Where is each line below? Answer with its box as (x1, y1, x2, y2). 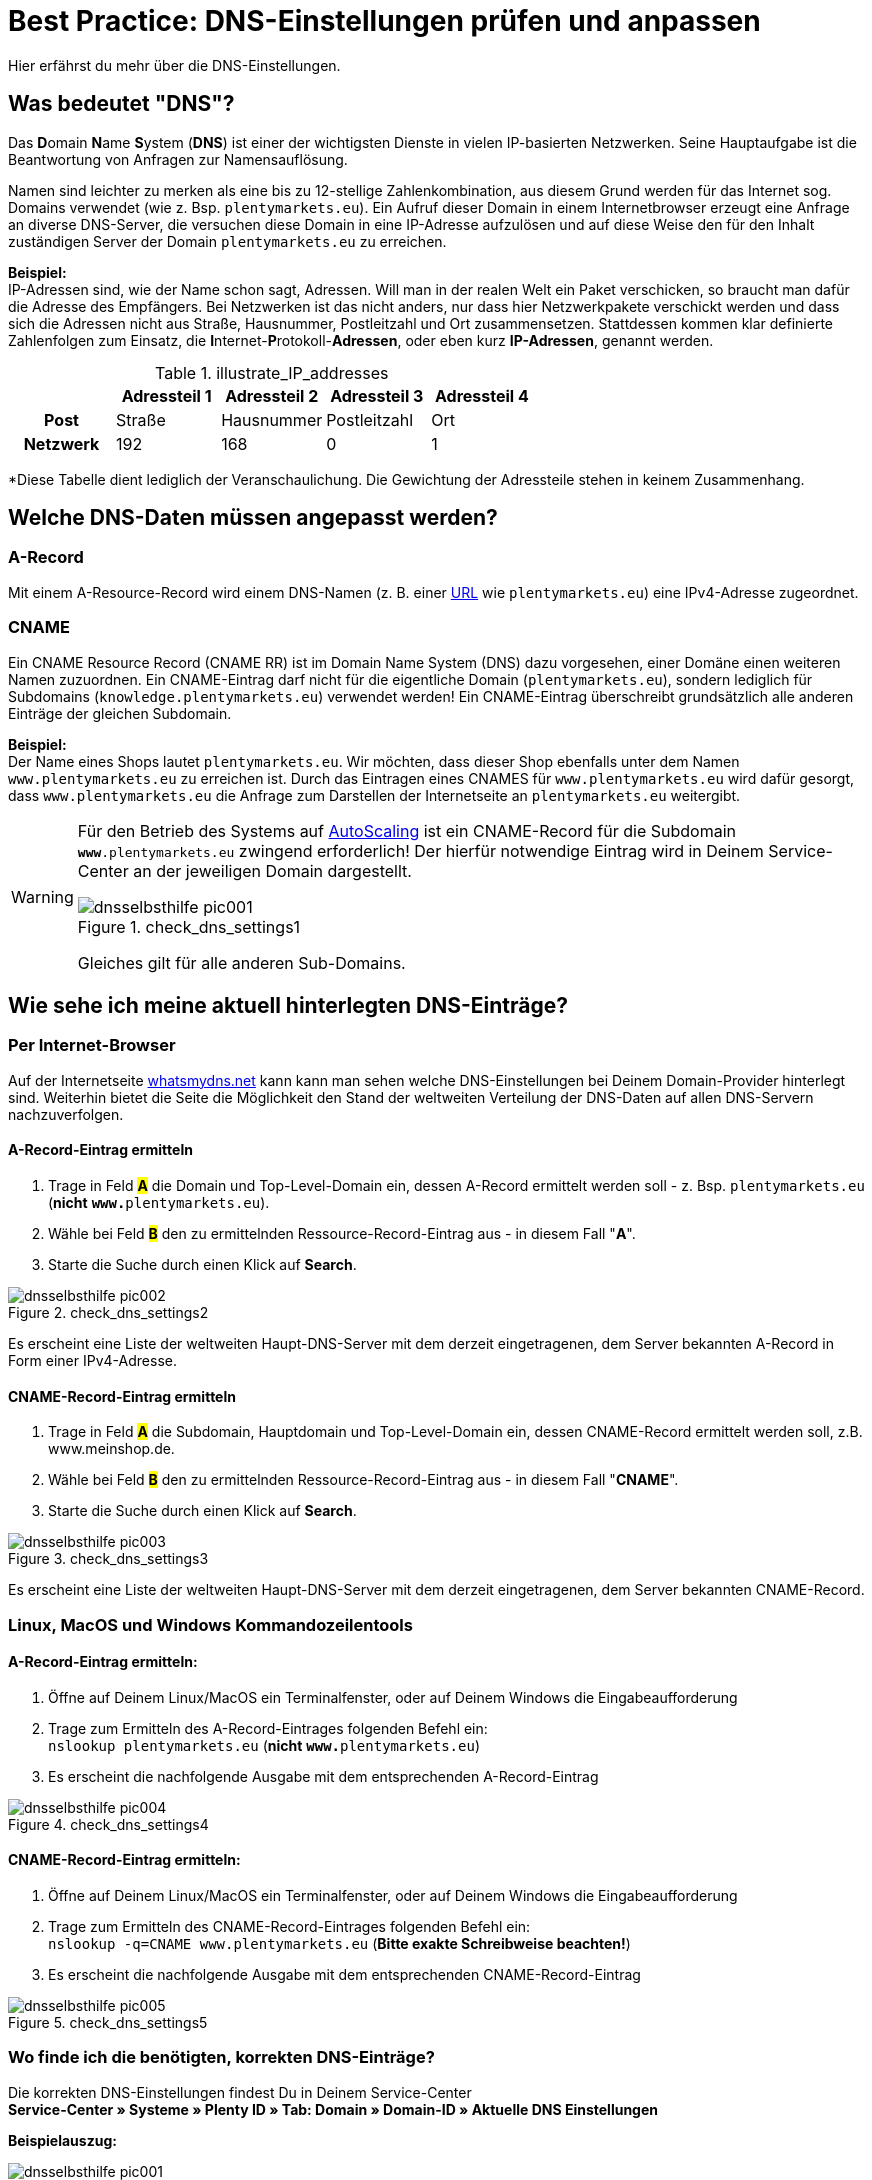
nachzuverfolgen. (8, 1105, 124, 1123)
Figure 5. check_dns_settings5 (8, 2014, 208, 2032)
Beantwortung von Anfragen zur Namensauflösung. (8, 150, 348, 168)
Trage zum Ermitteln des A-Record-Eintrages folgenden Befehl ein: (48, 1719, 488, 1737)
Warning (11, 886, 74, 907)
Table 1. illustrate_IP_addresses (154, 362, 389, 383)
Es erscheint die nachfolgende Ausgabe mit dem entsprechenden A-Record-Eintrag (48, 1767, 599, 1785)
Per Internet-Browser (8, 1035, 176, 1056)
